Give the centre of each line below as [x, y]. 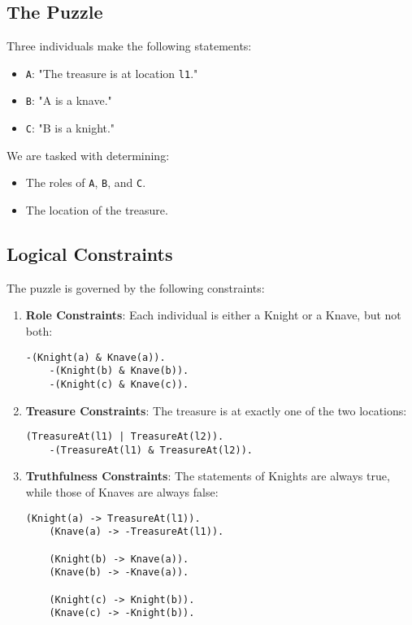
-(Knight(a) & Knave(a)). [95, 357]
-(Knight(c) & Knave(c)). [119, 384]
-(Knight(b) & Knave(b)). [119, 371]
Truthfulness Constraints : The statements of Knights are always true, [208, 476]
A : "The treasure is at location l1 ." [112, 73]
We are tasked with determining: [88, 155]
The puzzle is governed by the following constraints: [136, 287]
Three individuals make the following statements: [129, 46]
